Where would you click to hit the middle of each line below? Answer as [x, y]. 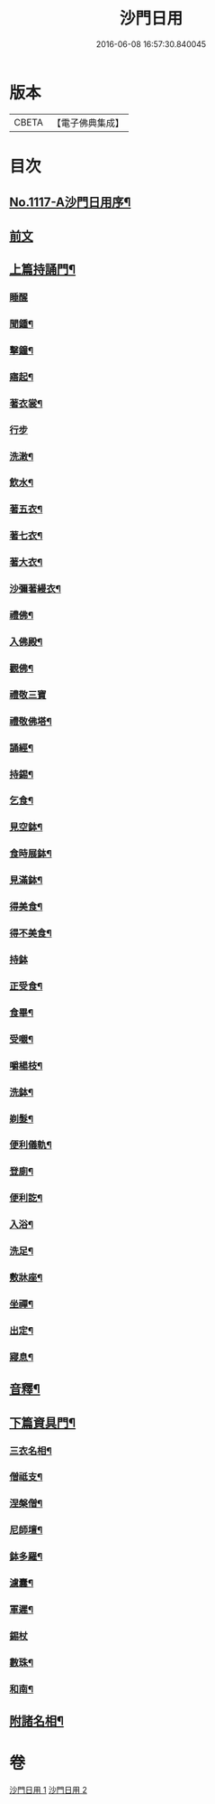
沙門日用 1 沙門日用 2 [49, 1790]
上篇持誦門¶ [43, 270]
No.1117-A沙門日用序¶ [70, 203]
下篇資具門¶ [43, 1422]
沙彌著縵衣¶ [35, 589]
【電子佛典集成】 [88, 123]
